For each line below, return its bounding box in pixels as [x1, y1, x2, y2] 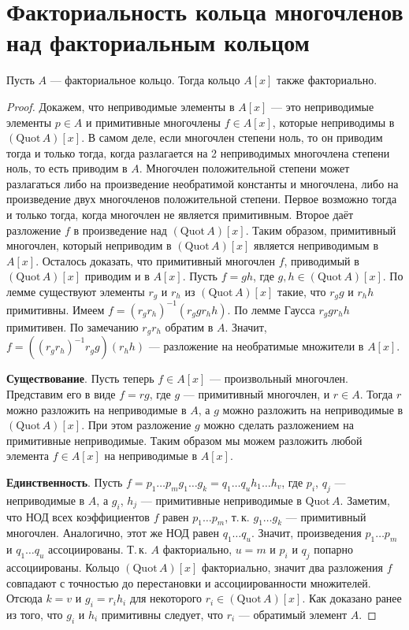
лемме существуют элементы [6, 283, 145, 300]
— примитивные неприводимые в [140, 491, 302, 508]
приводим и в [84, 268, 150, 284]
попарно [314, 541, 353, 558]
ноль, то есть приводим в [6, 160, 128, 176]
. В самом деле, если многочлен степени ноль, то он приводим [81, 129, 383, 146]
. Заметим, [340, 491, 390, 508]
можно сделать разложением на [203, 417, 354, 433]
